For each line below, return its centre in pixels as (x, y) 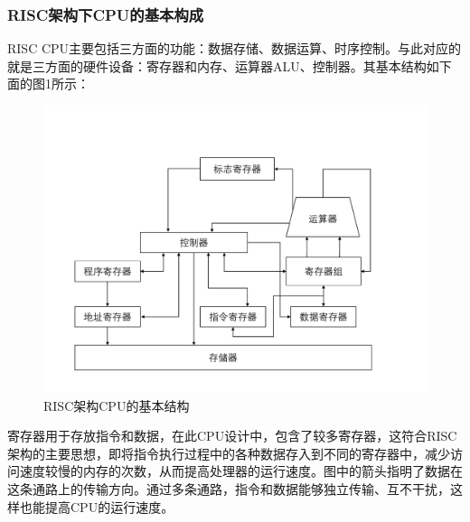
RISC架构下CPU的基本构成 (106, 14)
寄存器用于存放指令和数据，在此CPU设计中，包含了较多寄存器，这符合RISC (232, 436)
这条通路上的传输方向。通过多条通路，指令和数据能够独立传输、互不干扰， (229, 488)
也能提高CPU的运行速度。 (97, 506)
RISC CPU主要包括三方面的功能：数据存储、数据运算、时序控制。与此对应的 (235, 48)
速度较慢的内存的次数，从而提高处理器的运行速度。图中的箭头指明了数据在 (241, 471)
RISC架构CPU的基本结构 (117, 405)
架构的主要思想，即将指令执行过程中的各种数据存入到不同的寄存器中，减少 (229, 453)
